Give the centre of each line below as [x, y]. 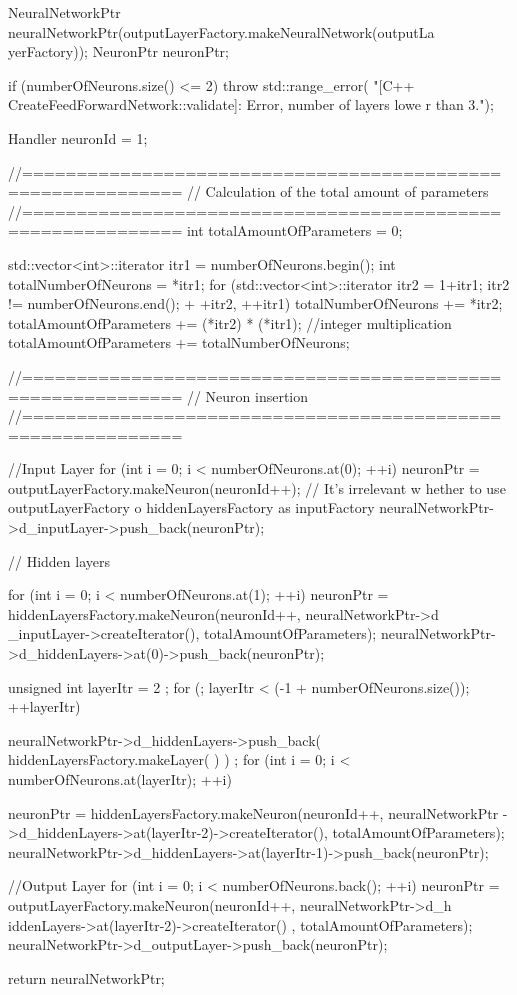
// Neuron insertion [247, 395]
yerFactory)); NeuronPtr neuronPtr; [118, 51]
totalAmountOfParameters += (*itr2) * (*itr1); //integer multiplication [230, 322]
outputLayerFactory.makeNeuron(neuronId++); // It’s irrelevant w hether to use [257, 487]
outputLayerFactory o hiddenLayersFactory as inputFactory [191, 507]
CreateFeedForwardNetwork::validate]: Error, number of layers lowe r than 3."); [251, 104]
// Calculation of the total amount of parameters [337, 191]
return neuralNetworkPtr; [86, 977]
